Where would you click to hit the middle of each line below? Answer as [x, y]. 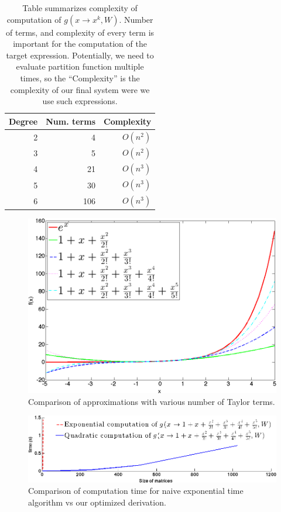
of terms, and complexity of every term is [80, 32]
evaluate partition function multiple [80, 66]
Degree [23, 121]
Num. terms [71, 121]
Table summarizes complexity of [80, 8]
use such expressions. [80, 101]
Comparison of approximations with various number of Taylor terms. [152, 401]
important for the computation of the [80, 44]
